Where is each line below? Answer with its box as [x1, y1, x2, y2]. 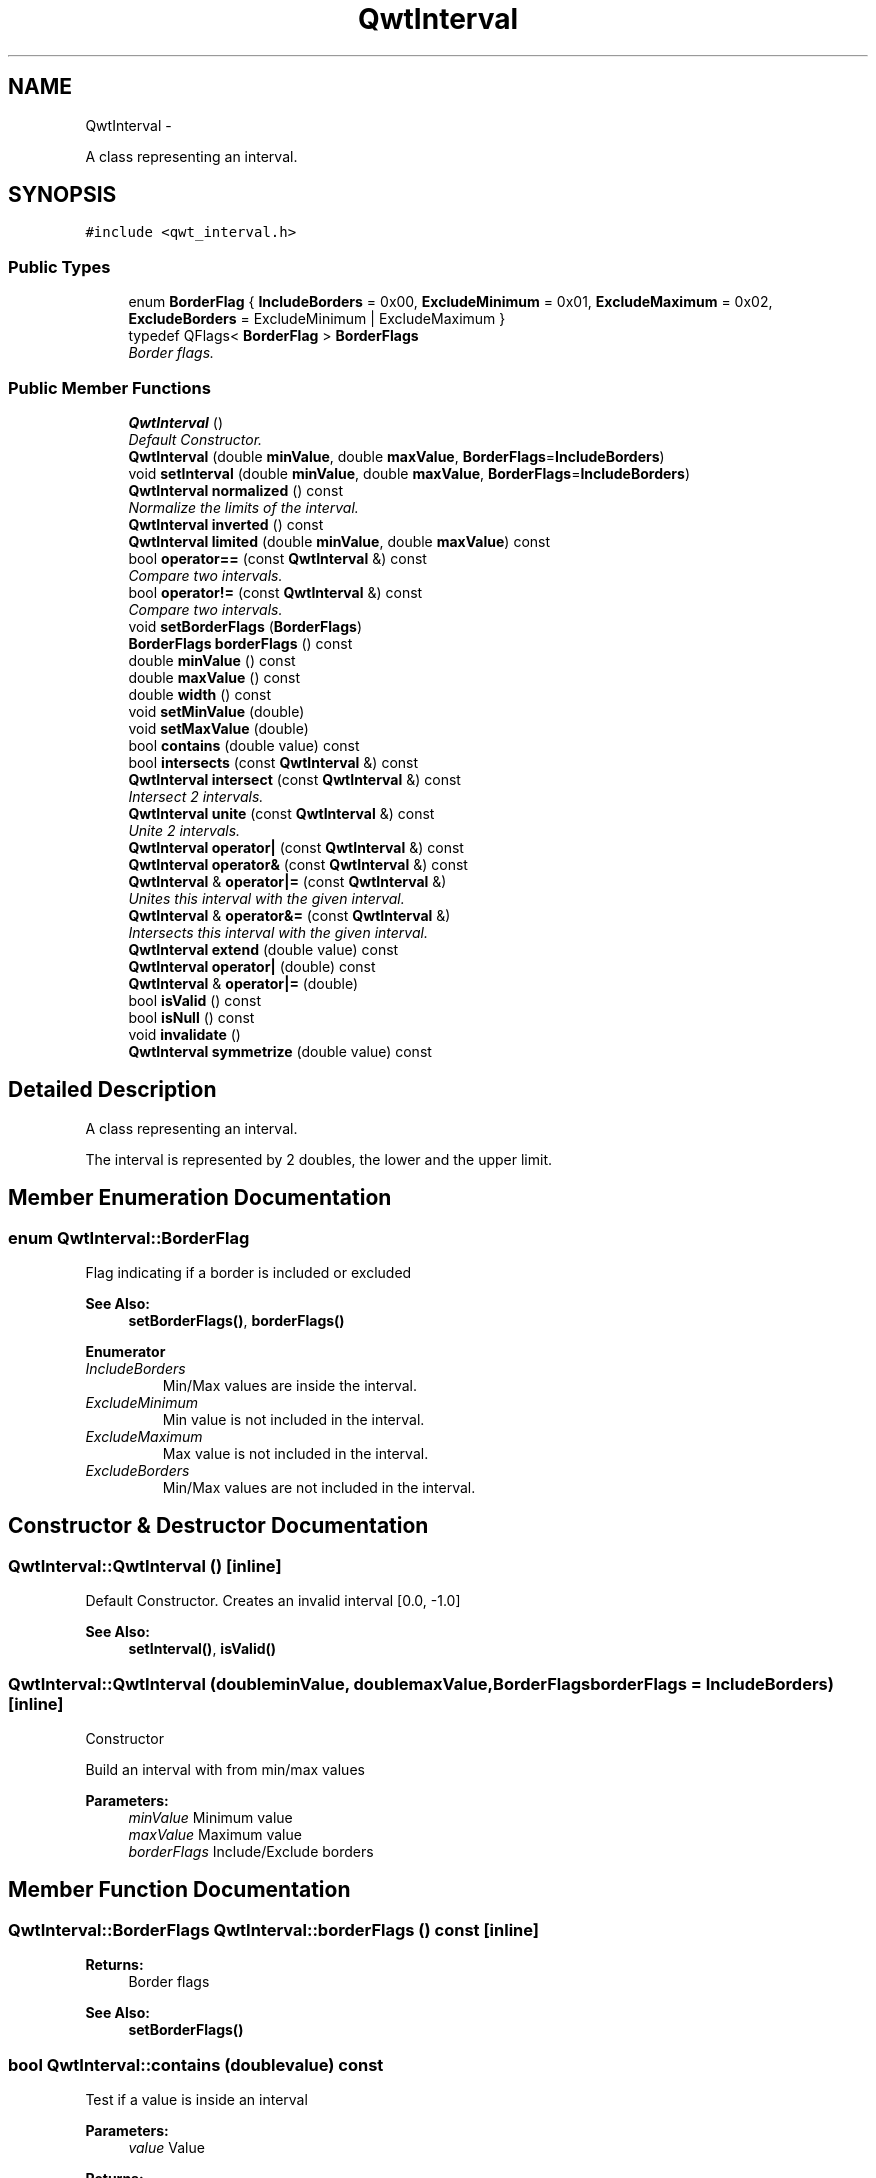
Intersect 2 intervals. [128, 787, 264, 805]
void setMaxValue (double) [128, 719, 309, 737]
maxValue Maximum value [128, 1825, 302, 1843]
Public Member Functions [8, 377, 211, 398]
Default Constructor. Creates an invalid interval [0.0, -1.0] [85, 1592, 461, 1610]
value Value [128, 2138, 205, 2156]
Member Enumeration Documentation [8, 1185, 392, 1211]
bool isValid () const [128, 991, 261, 1009]
